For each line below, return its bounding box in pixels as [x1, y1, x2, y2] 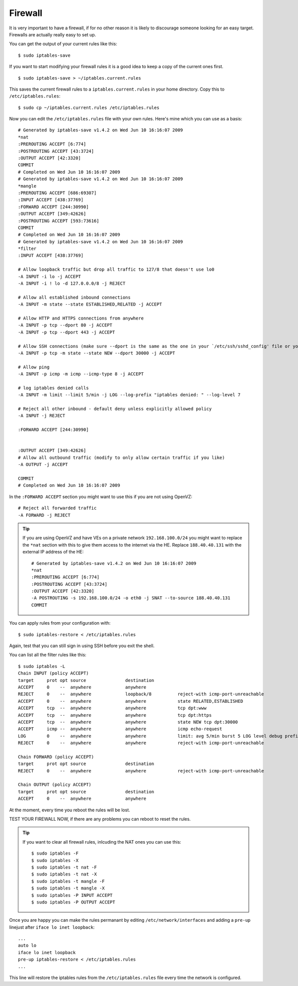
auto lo [18, 943, 37, 948]
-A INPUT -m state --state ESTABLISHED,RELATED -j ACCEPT [18, 302, 162, 307]
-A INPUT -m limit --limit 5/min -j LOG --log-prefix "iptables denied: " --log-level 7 [18, 392, 241, 398]
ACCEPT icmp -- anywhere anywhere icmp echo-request [18, 726, 223, 732]
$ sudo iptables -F [31, 851, 79, 856]
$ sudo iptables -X [31, 858, 79, 863]
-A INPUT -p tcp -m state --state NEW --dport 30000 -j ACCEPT [18, 350, 175, 356]
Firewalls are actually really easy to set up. [9, 31, 96, 37]
